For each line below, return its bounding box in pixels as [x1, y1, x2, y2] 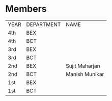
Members [5, 3, 47, 15]
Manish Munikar [66, 70, 104, 78]
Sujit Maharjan [66, 62, 100, 69]
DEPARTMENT [26, 21, 61, 28]
